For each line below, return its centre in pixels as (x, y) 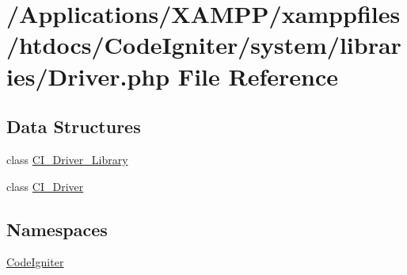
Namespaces (57, 229)
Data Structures (74, 126)
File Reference (258, 76)
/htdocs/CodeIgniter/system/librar (204, 45)
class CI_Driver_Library (67, 159)
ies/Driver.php (88, 76)
